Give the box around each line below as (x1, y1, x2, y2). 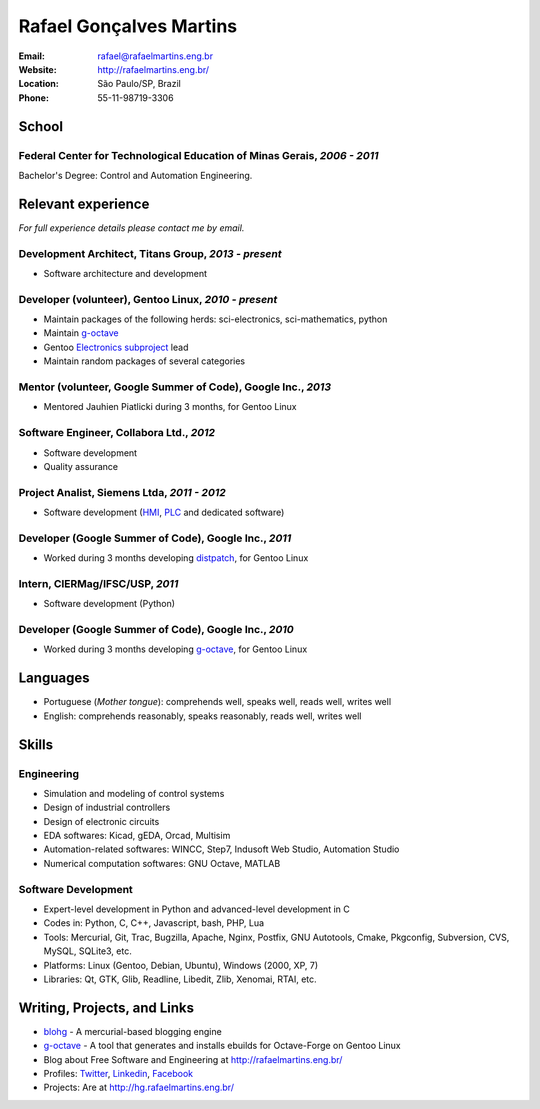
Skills (18, 736, 54, 753)
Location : (18, 78, 59, 90)
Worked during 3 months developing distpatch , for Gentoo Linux (43, 552, 309, 564)
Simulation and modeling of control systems (43, 787, 225, 799)
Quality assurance (43, 460, 119, 472)
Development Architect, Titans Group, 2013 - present (18, 246, 282, 260)
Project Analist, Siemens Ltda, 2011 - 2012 (18, 485, 227, 499)
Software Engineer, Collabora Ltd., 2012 (18, 426, 215, 440)
